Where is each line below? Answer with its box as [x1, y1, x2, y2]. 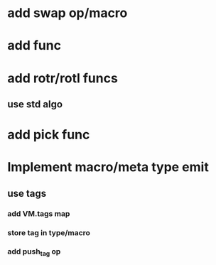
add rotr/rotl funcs [7, 70, 119, 86]
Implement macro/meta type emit [7, 159, 210, 175]
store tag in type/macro [7, 227, 91, 237]
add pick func [7, 126, 90, 143]
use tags [7, 187, 47, 200]
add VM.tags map [7, 208, 70, 218]
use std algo [7, 98, 63, 110]
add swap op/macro [7, 5, 128, 21]
